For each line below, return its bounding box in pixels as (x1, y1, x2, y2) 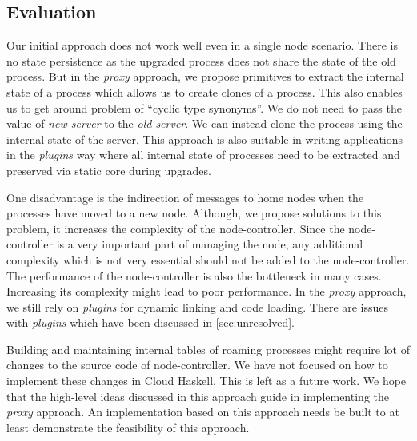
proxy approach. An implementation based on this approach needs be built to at (6, 403, 399, 420)
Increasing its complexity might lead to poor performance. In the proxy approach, (6, 283, 407, 300)
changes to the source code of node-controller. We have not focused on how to (6, 356, 388, 373)
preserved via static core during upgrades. (6, 161, 211, 178)
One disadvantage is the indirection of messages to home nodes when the (6, 189, 364, 205)
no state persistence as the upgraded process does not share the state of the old (6, 52, 396, 69)
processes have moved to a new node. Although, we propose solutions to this (6, 205, 382, 221)
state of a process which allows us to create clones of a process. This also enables (6, 83, 403, 100)
